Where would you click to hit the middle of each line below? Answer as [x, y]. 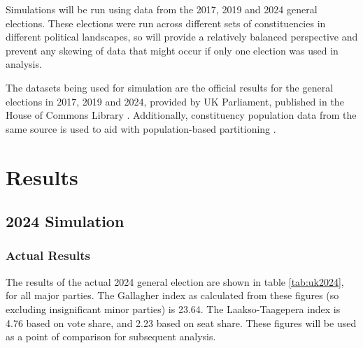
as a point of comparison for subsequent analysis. [111, 336]
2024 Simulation [65, 221]
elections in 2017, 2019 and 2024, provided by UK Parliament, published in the [175, 101]
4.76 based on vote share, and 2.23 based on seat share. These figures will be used [181, 322]
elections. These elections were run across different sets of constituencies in [166, 23]
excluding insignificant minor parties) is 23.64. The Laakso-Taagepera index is [173, 309]
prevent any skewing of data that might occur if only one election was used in [172, 50]
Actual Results [48, 255]
